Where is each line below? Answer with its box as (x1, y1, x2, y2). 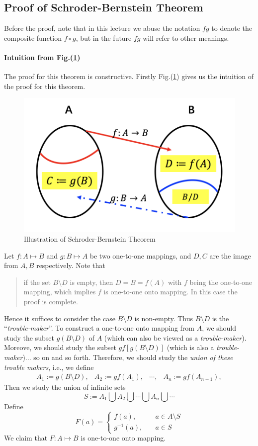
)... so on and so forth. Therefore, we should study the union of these (22, 352, 233, 362)
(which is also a (167, 342, 214, 353)
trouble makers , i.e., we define (4, 361, 94, 372)
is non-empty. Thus (134, 313, 193, 323)
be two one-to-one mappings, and (89, 250, 191, 261)
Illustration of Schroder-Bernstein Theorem (24, 234, 156, 244)
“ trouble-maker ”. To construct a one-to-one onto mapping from (4, 323, 194, 333)
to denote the (211, 23, 252, 33)
